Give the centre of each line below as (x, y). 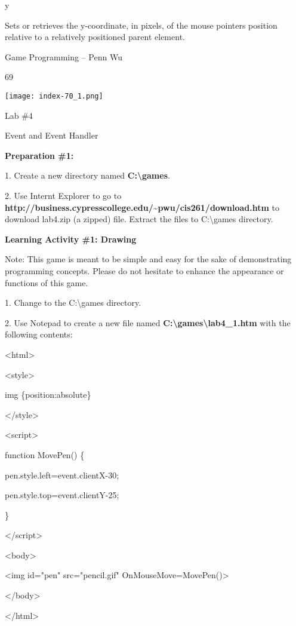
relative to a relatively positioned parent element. (95, 37)
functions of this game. (47, 282)
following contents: (39, 334)
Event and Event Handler (52, 135)
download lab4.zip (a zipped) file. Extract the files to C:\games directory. (139, 219)
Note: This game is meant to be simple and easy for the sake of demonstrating (148, 259)
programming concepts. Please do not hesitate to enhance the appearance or (144, 270)
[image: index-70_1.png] (54, 96)
